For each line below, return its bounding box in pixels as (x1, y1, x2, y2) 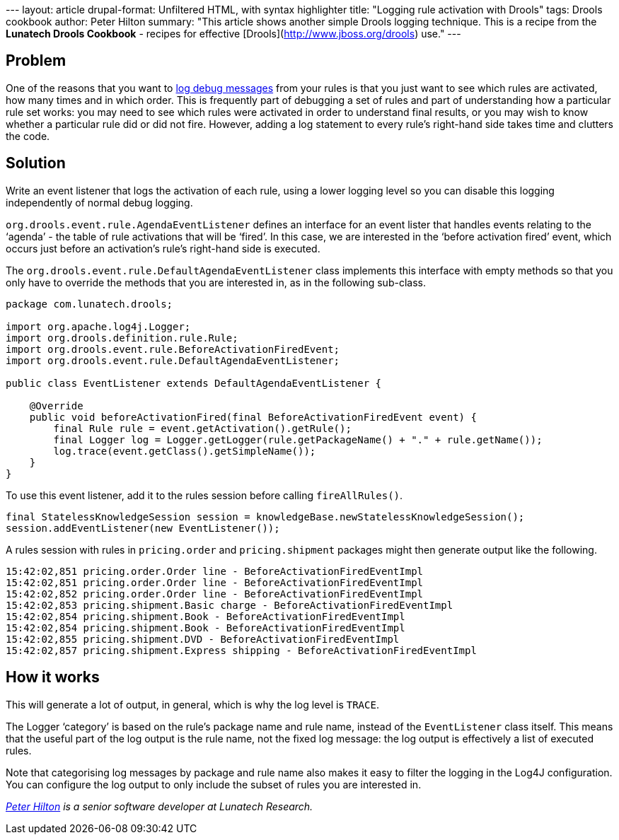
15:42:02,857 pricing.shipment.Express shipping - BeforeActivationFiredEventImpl (6, 644, 477, 656)
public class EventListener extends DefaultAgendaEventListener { (6, 377, 382, 389)
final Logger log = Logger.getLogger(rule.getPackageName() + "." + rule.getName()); (53, 433, 543, 445)
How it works (6, 668, 100, 687)
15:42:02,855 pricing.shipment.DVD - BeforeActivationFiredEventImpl (6, 633, 400, 645)
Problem (6, 52, 66, 70)
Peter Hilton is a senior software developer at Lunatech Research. (6, 800, 313, 812)
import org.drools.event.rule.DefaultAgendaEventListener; (6, 354, 340, 366)
